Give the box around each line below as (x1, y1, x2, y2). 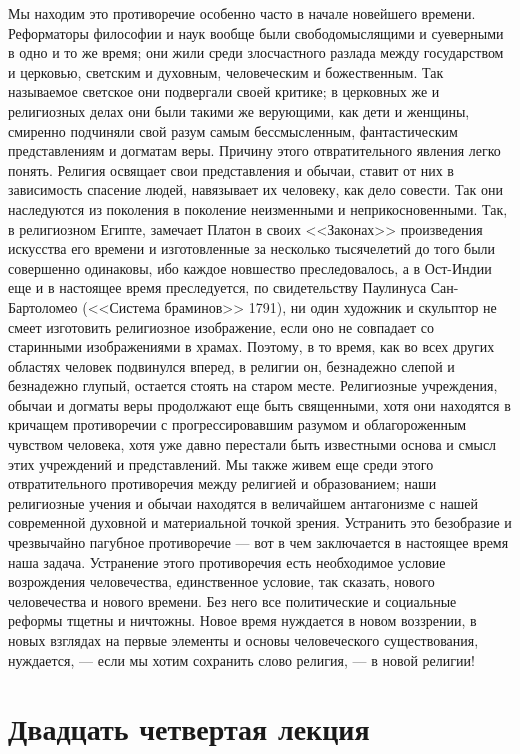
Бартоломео (8, 296, 78, 317)
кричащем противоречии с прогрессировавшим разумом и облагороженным (8, 414, 467, 435)
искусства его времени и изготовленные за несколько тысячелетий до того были (8, 238, 496, 259)
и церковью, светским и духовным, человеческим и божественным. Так (8, 61, 444, 82)
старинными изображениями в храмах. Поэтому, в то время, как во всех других (8, 336, 495, 357)
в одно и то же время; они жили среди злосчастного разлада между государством (8, 42, 504, 63)
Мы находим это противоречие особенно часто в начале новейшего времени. (8, 3, 476, 23)
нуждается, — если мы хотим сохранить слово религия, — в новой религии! (8, 649, 475, 670)
